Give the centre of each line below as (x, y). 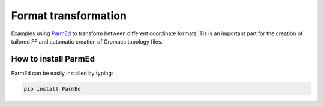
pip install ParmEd (52, 89)
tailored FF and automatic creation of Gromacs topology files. (87, 41)
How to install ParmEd (53, 59)
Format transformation (69, 16)
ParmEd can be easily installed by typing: (62, 73)
